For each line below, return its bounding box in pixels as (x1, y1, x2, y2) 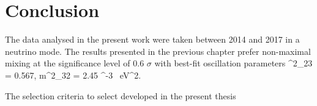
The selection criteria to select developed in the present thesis (5, 89, 236, 102)
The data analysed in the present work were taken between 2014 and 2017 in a (5, 33, 300, 46)
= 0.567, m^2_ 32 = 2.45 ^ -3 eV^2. (5, 68, 141, 81)
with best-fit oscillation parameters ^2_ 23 (154, 57, 313, 69)
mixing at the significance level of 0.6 (5, 57, 144, 69)
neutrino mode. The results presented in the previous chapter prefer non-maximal (5, 44, 311, 57)
